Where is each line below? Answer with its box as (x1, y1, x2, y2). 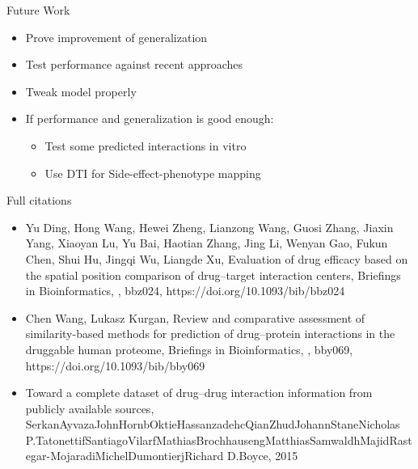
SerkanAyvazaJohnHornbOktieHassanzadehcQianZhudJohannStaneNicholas (25, 416, 400, 433)
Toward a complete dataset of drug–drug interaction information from (25, 384, 373, 401)
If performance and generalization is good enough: (25, 110, 274, 127)
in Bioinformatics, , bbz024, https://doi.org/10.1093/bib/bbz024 (25, 282, 345, 299)
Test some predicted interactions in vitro (44, 137, 247, 154)
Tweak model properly (25, 82, 137, 99)
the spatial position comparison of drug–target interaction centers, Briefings (25, 266, 401, 283)
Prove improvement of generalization (25, 28, 208, 45)
